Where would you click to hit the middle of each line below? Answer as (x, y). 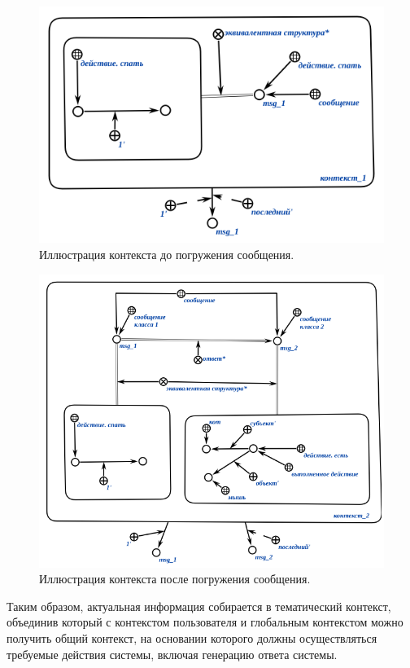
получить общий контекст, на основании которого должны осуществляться (192, 637)
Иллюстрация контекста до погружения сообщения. (167, 255)
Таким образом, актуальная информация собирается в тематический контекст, (199, 606)
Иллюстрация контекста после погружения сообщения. (175, 579)
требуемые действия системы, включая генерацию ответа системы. (172, 654)
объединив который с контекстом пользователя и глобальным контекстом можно (205, 622)
